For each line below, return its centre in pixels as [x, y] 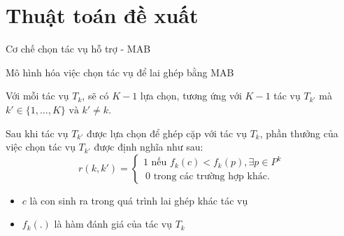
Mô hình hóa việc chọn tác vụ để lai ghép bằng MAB [120, 72]
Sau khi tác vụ [37, 133]
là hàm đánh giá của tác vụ [113, 224]
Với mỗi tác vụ [37, 96]
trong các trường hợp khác [210, 177]
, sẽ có [95, 96]
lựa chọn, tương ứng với [191, 96]
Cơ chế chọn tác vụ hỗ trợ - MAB [78, 49]
